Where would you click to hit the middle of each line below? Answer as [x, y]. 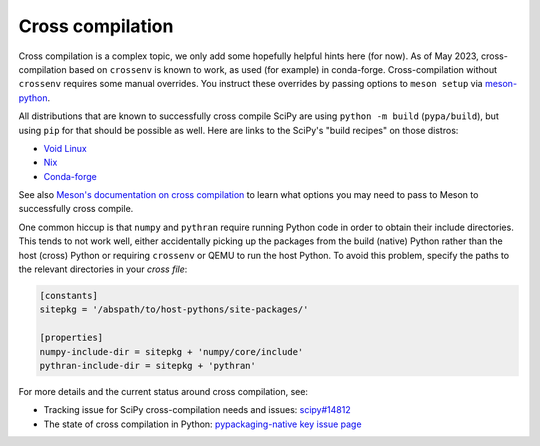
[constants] [69, 295]
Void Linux [65, 148]
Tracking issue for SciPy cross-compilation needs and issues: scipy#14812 [197, 410]
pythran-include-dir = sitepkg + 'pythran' [148, 365]
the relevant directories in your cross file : [103, 269]
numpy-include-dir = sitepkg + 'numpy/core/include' [171, 351]
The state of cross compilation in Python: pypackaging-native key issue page [202, 424]
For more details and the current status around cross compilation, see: [163, 391]
